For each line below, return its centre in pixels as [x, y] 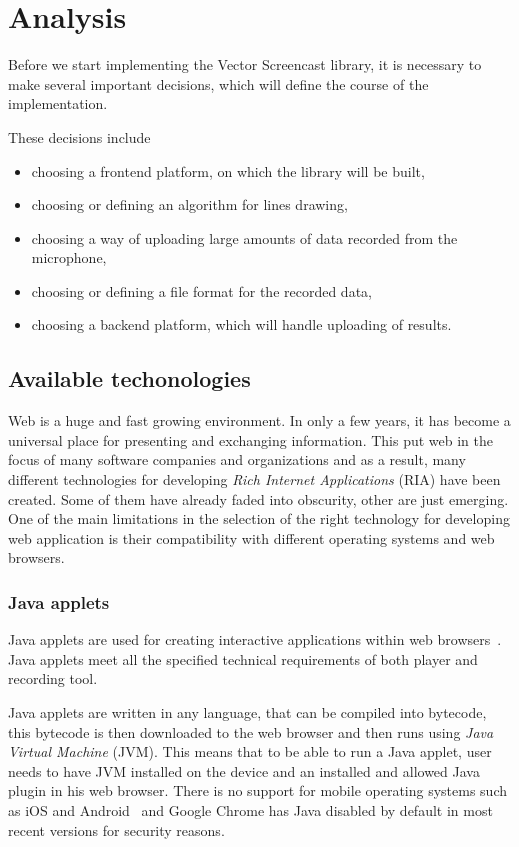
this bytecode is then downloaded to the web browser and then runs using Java [251, 731]
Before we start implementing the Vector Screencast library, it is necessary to [245, 64]
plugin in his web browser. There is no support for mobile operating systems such [258, 790]
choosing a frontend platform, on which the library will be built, [228, 170]
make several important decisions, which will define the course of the [218, 83]
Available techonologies [129, 378]
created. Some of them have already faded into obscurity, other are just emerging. [258, 498]
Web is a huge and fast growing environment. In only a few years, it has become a [259, 420]
